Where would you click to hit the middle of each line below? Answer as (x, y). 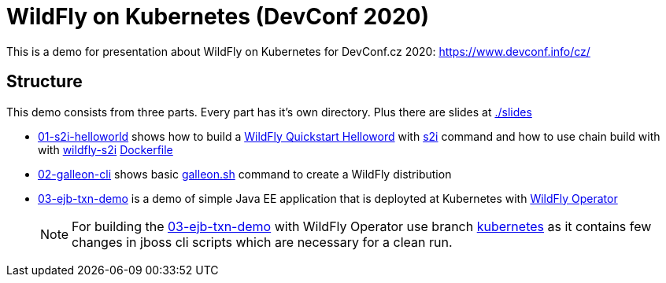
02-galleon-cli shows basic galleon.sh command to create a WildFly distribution (245, 174)
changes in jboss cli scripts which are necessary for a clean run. (262, 242)
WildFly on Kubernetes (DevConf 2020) (218, 17)
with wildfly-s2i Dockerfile (105, 149)
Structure (44, 82)
